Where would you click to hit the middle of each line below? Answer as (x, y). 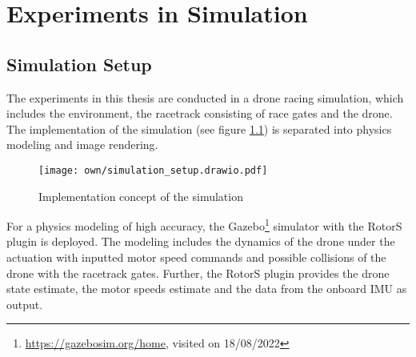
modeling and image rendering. (82, 144)
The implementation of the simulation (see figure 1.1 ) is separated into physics (199, 128)
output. (25, 304)
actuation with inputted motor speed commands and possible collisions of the (196, 257)
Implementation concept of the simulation (141, 196)
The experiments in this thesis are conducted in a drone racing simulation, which (205, 97)
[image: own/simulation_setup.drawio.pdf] (153, 170)
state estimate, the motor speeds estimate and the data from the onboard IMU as (207, 289)
